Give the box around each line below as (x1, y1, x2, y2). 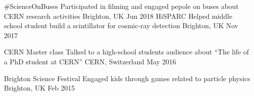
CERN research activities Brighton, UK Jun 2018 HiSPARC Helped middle (4, 10, 232, 21)
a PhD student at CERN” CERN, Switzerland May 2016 (4, 56, 176, 66)
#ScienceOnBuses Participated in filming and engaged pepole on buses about (4, 1, 239, 11)
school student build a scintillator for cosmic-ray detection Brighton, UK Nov (4, 20, 238, 31)
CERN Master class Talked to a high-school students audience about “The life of (4, 47, 249, 57)
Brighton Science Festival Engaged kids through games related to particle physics (4, 73, 251, 83)
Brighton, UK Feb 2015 (4, 83, 75, 93)
